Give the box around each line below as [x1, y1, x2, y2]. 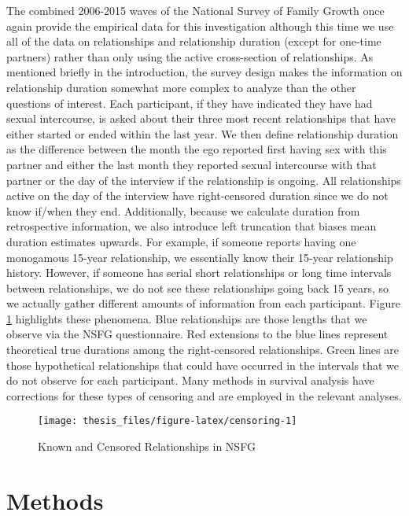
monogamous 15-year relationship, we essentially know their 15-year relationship [6, 249, 393, 265]
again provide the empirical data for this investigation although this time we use [6, 17, 394, 34]
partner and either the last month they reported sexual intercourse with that [6, 156, 377, 172]
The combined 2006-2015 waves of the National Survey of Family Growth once [6, 2, 385, 18]
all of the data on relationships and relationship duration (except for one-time [6, 33, 381, 50]
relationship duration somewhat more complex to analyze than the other [6, 79, 356, 95]
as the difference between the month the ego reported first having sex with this [6, 141, 387, 157]
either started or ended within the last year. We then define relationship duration [6, 125, 399, 142]
